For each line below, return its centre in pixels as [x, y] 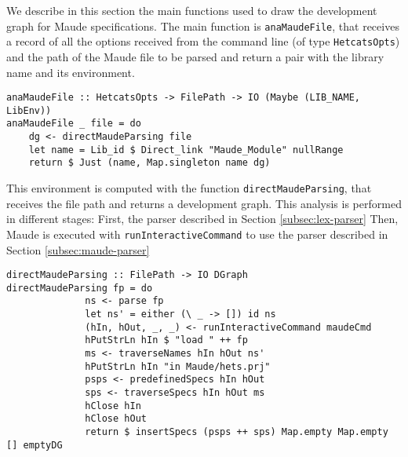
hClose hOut [116, 419]
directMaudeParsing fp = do [80, 288]
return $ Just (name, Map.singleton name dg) [149, 163]
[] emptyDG [35, 445]
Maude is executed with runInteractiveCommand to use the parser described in [197, 234]
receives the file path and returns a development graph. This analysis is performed [204, 203]
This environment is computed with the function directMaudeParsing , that [189, 188]
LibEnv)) [29, 110]
